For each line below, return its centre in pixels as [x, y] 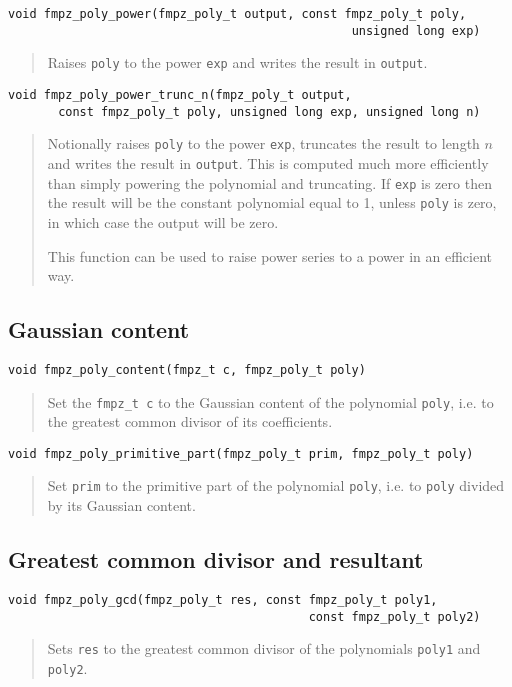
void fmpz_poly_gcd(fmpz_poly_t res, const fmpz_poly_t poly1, [223, 599]
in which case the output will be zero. [163, 221]
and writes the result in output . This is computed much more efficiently [268, 162]
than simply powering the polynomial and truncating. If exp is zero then [269, 182]
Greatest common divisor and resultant [216, 559]
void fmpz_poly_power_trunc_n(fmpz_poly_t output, [180, 94]
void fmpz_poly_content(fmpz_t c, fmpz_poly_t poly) [187, 369]
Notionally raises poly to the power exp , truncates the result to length [263, 143]
